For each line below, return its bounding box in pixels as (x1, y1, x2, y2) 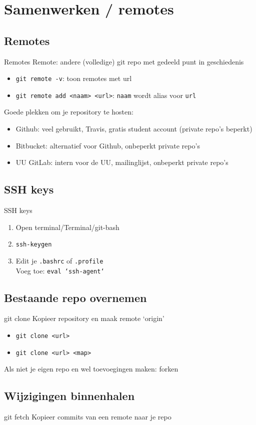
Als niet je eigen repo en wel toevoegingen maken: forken (4, 363, 178, 374)
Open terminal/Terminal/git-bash (15, 221, 119, 232)
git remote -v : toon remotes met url (15, 73, 132, 83)
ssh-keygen (15, 241, 52, 248)
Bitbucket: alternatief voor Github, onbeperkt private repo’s (15, 140, 200, 150)
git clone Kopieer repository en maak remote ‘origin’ (4, 313, 164, 323)
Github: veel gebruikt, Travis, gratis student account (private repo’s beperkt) (15, 123, 252, 134)
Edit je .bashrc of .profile (15, 255, 103, 265)
